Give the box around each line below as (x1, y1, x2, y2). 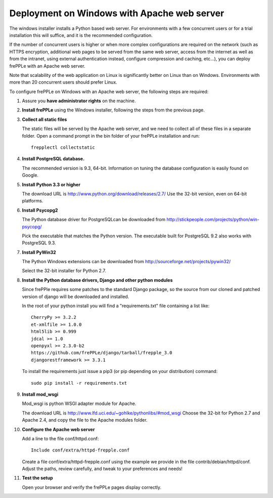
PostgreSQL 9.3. (22, 240, 56, 246)
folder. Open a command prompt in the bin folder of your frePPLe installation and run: (22, 133, 200, 139)
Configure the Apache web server (22, 426, 95, 432)
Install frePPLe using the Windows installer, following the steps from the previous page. (22, 107, 205, 113)
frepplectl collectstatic (31, 145, 96, 150)
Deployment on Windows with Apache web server (9, 8, 224, 19)
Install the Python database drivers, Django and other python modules (22, 277, 173, 283)
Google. (22, 172, 39, 178)
